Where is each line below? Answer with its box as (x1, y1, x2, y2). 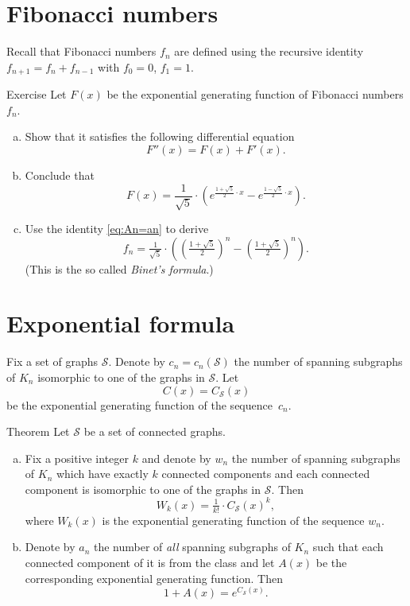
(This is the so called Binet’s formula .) (25, 260, 214, 277)
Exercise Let (6, 86, 67, 103)
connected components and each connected (161, 465, 370, 482)
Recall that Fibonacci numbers (6, 43, 157, 60)
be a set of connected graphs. (83, 423, 226, 440)
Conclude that (25, 166, 95, 183)
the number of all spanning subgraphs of (94, 538, 291, 555)
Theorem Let (6, 423, 70, 440)
